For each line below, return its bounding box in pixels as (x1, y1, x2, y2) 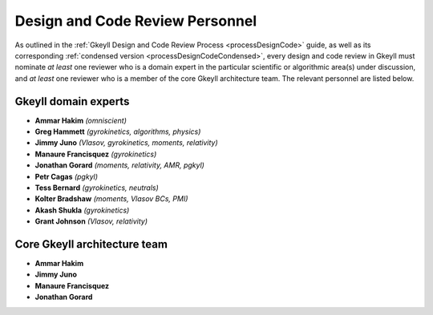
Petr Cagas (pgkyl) (34, 172, 99, 181)
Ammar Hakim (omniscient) (34, 115, 127, 125)
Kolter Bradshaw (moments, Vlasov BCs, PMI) (34, 194, 188, 204)
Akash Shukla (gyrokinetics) (34, 205, 130, 215)
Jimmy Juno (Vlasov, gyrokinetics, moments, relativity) (34, 138, 218, 147)
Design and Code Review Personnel (14, 12, 257, 30)
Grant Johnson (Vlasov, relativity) (34, 216, 148, 226)
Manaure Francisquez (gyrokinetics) (34, 149, 157, 159)
